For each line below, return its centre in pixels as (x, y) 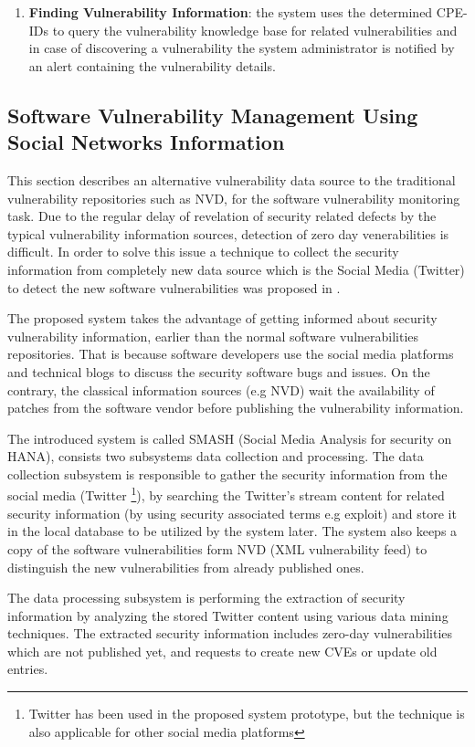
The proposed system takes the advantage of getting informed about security (222, 318)
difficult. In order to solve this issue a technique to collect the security (203, 252)
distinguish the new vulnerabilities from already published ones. (186, 567)
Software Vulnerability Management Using (213, 115)
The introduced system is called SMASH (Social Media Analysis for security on (230, 438)
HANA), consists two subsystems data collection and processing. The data (216, 456)
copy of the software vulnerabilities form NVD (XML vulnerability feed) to (217, 548)
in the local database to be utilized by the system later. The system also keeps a (232, 531)
